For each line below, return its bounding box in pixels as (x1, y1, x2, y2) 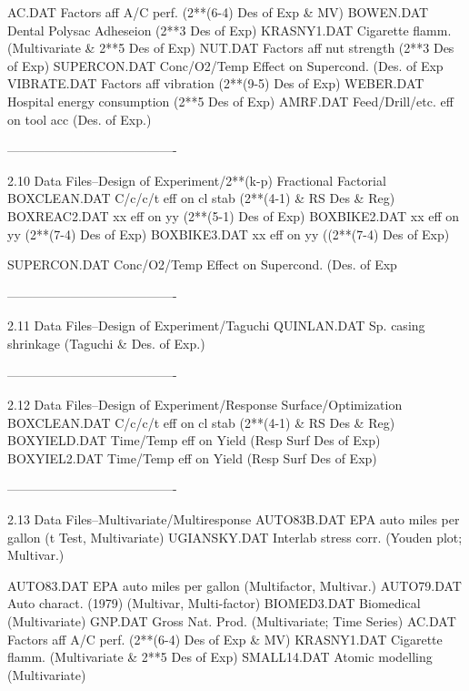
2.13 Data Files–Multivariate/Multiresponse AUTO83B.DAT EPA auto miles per (7, 510, 460, 529)
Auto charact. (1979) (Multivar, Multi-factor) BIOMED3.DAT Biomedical (7, 594, 421, 613)
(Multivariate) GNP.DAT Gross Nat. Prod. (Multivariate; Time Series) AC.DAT (7, 612, 456, 631)
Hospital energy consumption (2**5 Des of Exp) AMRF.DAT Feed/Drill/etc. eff (7, 91, 454, 110)
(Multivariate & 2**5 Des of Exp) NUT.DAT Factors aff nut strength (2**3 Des (7, 38, 454, 57)
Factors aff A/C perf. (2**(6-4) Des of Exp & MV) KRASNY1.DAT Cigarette (7, 629, 443, 648)
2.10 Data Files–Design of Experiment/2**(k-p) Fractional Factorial (7, 170, 386, 189)
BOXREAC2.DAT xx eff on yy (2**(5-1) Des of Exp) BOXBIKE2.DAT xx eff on (7, 206, 460, 225)
